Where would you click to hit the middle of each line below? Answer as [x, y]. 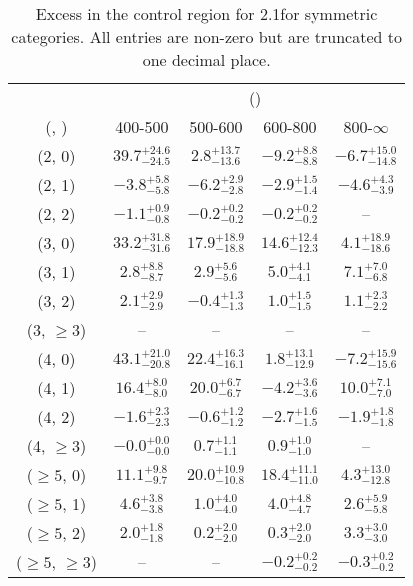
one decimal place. [206, 59]
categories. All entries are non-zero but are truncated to [206, 36]
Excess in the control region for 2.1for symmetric [206, 13]
